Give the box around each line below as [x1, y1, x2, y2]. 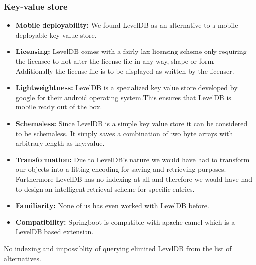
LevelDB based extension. [15, 226, 94, 237]
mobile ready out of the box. [15, 102, 102, 112]
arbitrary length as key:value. [15, 138, 105, 148]
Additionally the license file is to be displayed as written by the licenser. [15, 65, 234, 76]
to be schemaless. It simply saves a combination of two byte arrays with [15, 128, 233, 138]
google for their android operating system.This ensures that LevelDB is [15, 92, 231, 102]
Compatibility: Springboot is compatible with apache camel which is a [15, 216, 235, 227]
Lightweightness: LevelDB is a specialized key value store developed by [15, 82, 238, 93]
